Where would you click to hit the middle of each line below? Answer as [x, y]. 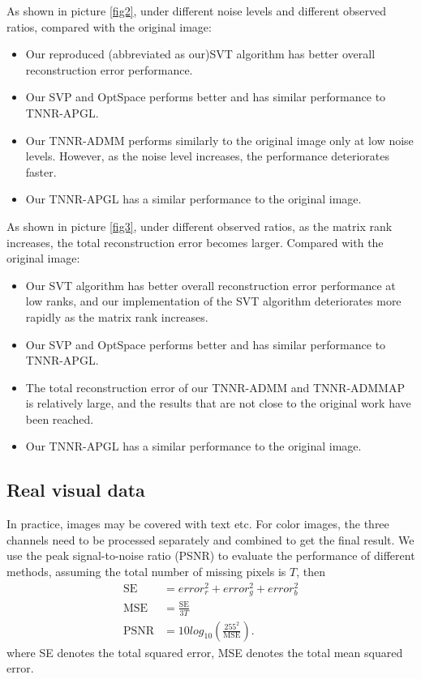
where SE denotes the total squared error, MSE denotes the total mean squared [205, 652]
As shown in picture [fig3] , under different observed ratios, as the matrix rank [200, 226]
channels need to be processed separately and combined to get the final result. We [210, 539]
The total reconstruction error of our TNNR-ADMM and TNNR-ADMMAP [215, 387]
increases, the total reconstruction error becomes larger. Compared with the [195, 242]
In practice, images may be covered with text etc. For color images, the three [198, 524]
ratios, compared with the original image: [109, 26]
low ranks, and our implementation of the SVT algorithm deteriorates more [213, 301]
